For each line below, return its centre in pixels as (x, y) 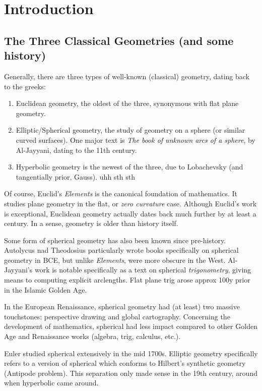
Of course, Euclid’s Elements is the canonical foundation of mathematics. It (121, 193)
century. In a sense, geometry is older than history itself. (91, 223)
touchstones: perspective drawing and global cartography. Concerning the (117, 316)
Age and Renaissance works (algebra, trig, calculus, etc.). (92, 336)
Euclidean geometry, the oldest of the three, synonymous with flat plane (127, 103)
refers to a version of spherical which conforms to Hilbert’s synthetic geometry (125, 363)
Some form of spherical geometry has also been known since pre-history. (115, 240)
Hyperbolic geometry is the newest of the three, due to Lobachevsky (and (129, 167)
